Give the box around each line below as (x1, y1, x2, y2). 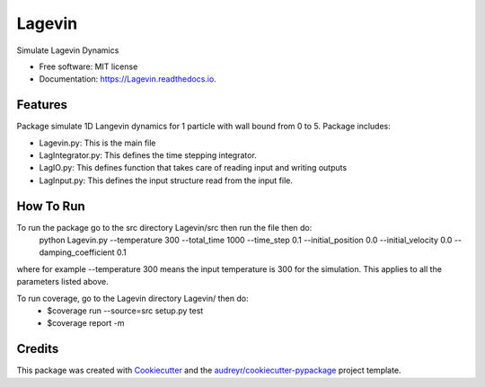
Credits (16, 341, 59, 356)
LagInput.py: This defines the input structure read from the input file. (39, 175, 294, 186)
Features (16, 97, 67, 112)
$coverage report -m (47, 318, 125, 329)
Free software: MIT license (39, 61, 138, 72)
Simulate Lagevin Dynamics (16, 45, 119, 56)
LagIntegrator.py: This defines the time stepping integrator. (39, 150, 258, 161)
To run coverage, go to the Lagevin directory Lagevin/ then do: (16, 293, 249, 303)
